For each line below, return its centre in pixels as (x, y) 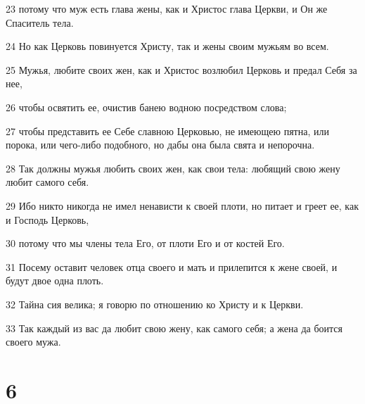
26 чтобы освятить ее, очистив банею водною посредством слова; (146, 107)
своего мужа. (33, 342)
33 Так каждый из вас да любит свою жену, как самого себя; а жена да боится (174, 328)
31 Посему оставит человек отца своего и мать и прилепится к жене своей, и (172, 266)
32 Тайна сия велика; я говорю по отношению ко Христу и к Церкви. (155, 304)
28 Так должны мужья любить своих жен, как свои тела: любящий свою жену (173, 168)
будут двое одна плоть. (55, 280)
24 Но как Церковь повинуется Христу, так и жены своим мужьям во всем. (167, 46)
